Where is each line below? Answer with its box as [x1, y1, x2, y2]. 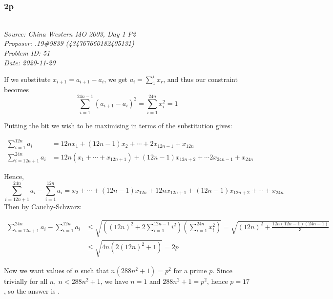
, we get [104, 74, 127, 84]
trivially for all [4, 276, 48, 286]
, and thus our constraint [163, 74, 238, 84]
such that [81, 265, 109, 275]
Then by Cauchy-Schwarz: [4, 201, 82, 212]
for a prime [173, 265, 207, 275]
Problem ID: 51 [4, 48, 50, 58]
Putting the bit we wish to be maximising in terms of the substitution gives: [4, 120, 232, 131]
